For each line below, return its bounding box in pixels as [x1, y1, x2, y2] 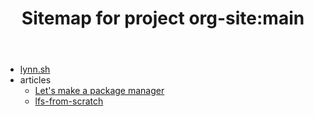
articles [19, 74, 52, 86]
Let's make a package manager [34, 85, 165, 97]
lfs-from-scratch [34, 95, 104, 107]
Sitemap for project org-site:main [21, 7, 305, 30]
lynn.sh [19, 63, 51, 76]
